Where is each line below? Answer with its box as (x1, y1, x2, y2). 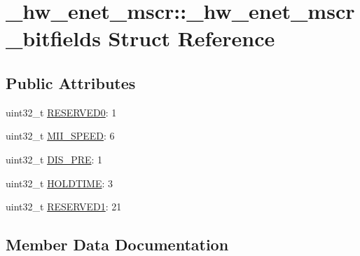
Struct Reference (108, 24, 275, 53)
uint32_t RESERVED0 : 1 (6, 105, 117, 119)
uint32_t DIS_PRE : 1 (6, 151, 103, 166)
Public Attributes (6, 72, 136, 93)
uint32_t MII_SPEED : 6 (6, 128, 115, 143)
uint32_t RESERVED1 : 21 (6, 199, 122, 214)
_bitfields (6, 24, 101, 53)
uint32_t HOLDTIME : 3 (6, 175, 113, 190)
